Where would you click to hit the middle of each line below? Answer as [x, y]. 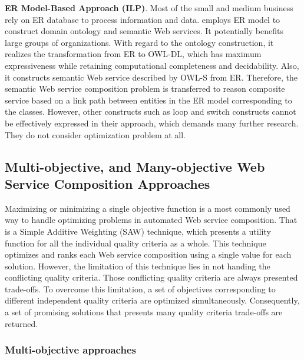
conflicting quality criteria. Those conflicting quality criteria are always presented [151, 277]
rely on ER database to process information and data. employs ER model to [143, 19]
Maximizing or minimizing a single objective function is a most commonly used [148, 208]
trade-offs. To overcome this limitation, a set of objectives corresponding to [140, 289]
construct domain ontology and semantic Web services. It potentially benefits [144, 31]
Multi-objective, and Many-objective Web [135, 166]
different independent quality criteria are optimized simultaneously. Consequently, [152, 300]
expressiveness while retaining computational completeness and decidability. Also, [152, 65]
